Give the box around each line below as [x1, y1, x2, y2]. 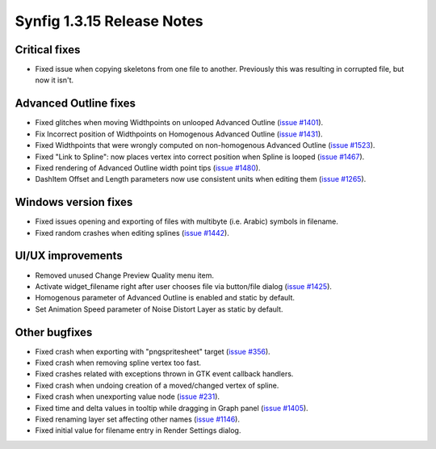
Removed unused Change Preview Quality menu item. [35, 271, 214, 280]
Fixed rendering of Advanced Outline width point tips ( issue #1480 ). [35, 162, 261, 173]
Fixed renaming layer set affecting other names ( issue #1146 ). [35, 414, 240, 424]
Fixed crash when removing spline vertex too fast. [35, 358, 202, 367]
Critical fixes [15, 43, 81, 57]
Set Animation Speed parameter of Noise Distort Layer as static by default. [35, 304, 283, 314]
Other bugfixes [15, 325, 93, 339]
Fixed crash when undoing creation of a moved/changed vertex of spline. [35, 380, 279, 390]
